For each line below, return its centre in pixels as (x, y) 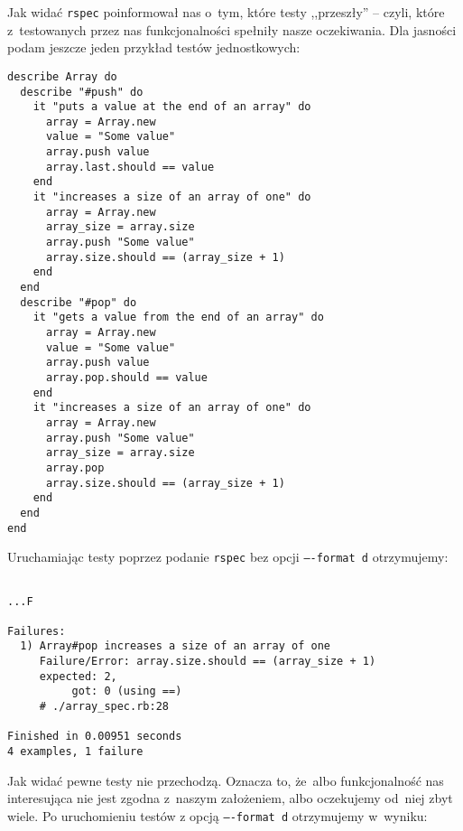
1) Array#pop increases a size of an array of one (175, 646)
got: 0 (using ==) (127, 691)
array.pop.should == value (126, 377)
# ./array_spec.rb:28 (104, 707)
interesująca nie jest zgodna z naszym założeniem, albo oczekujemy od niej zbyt (230, 798)
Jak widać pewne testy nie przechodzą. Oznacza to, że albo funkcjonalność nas (226, 780)
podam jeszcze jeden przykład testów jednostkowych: (154, 47)
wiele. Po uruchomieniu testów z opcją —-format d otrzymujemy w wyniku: (218, 815)
